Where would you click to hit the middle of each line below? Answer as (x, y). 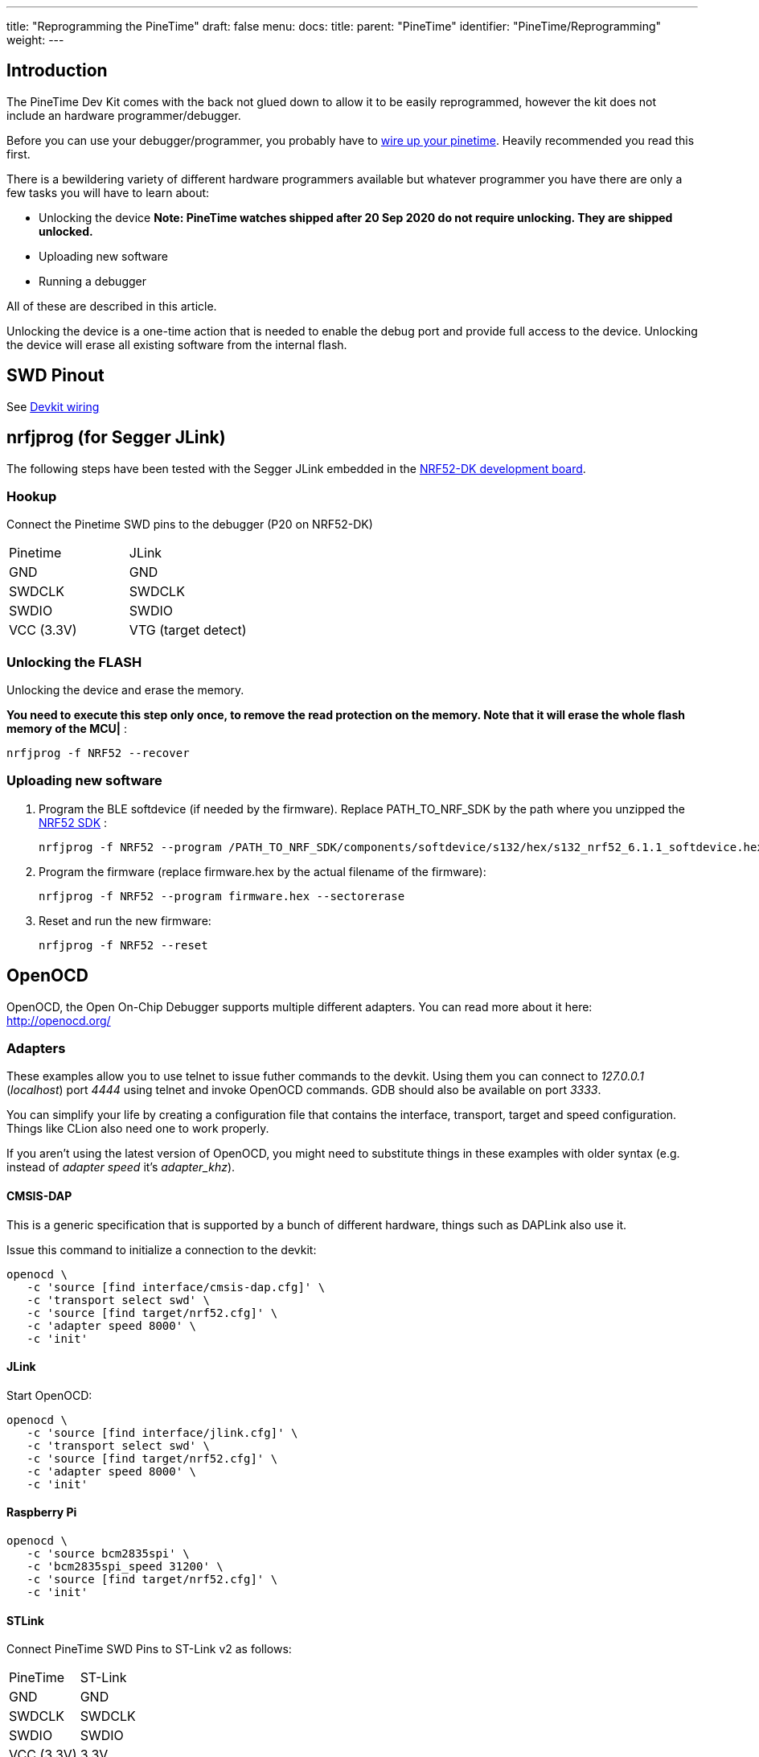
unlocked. (66, 231)
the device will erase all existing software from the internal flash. (177, 344)
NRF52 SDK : (73, 822)
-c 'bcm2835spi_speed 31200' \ (125, 1567)
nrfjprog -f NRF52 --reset (123, 945)
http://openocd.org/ (59, 1020)
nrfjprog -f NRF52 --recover (98, 753)
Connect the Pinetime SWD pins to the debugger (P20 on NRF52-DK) (190, 525)
